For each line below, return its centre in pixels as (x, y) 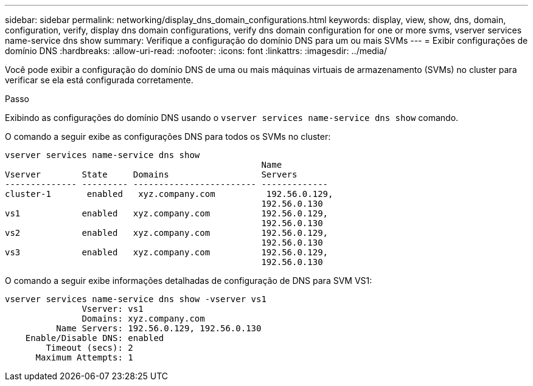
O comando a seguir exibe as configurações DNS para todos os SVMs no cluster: (168, 136)
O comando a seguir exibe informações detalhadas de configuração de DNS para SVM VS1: (189, 281)
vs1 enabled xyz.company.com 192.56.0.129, (167, 213)
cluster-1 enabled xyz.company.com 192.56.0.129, (169, 194)
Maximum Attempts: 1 (84, 357)
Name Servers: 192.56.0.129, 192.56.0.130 (159, 328)
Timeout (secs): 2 (89, 348)
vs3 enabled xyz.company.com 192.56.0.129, (167, 252)
